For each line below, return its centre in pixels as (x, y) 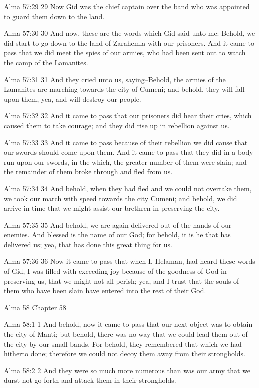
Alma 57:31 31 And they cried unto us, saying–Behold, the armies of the (115, 79)
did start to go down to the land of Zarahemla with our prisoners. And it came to (129, 43)
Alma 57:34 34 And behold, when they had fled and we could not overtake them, (128, 188)
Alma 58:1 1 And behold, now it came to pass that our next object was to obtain (128, 324)
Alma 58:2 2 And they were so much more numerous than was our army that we (127, 370)
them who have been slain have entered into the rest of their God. (105, 290)
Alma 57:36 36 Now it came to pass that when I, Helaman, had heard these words (129, 261)
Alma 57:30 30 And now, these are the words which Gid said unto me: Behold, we (129, 33)
